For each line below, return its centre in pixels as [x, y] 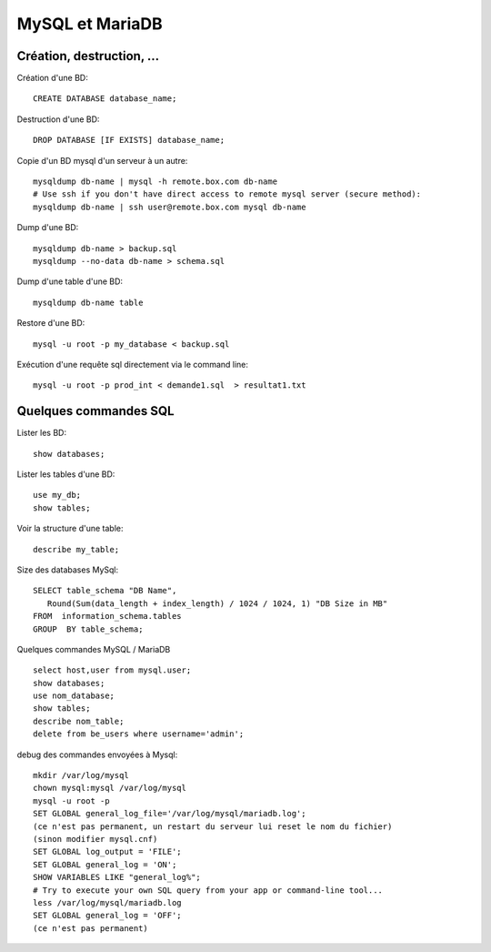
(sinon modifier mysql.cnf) [95, 839]
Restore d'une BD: [51, 323]
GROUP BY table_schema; [88, 629]
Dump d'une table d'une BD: [70, 281]
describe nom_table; [79, 721]
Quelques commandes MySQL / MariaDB [94, 649]
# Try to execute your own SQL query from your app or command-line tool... [208, 890]
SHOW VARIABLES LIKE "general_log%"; [117, 877]
